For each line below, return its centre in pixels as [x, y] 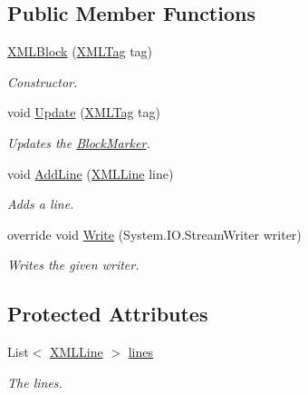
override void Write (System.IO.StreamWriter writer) [154, 234]
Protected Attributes [108, 314]
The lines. [35, 382]
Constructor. [43, 81]
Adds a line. [41, 204]
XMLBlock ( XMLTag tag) [80, 51]
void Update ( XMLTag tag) [84, 112]
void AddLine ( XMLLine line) [91, 173]
